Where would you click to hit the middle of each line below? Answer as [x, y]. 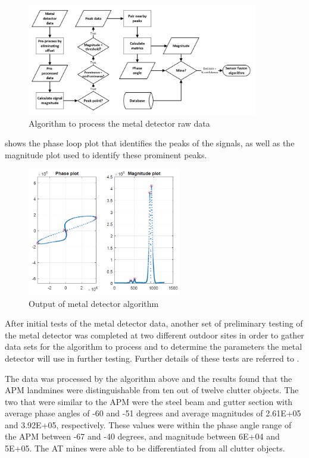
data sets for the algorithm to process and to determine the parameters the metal [154, 346]
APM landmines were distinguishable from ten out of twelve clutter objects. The [152, 390]
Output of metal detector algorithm [94, 303]
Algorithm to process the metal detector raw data [119, 123]
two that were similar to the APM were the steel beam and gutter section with [149, 401]
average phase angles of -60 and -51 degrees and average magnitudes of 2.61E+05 [153, 413]
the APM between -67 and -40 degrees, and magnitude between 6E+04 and [142, 436]
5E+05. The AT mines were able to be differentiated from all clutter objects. [145, 448]
